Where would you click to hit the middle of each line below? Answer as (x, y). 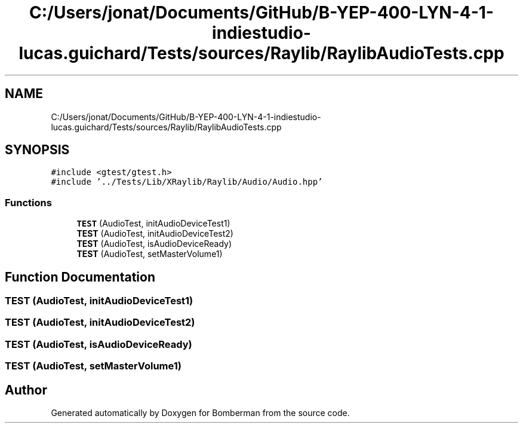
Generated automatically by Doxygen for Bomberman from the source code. (200, 413)
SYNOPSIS (37, 150)
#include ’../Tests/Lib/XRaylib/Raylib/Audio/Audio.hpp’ (187, 182)
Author (26, 390)
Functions (28, 202)
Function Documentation (80, 277)
